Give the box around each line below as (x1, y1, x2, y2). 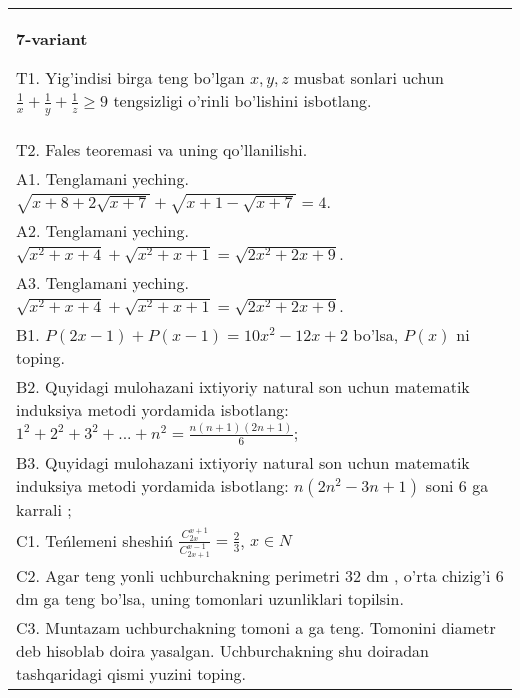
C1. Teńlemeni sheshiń (16, 528, 174, 552)
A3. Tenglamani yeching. (16, 271, 189, 295)
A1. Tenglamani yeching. (16, 166, 189, 190)
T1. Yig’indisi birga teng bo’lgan (16, 66, 245, 89)
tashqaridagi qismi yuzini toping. (16, 662, 247, 686)
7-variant (16, 27, 88, 50)
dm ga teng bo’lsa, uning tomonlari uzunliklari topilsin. (16, 587, 404, 611)
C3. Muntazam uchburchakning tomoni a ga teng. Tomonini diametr (16, 616, 496, 640)
